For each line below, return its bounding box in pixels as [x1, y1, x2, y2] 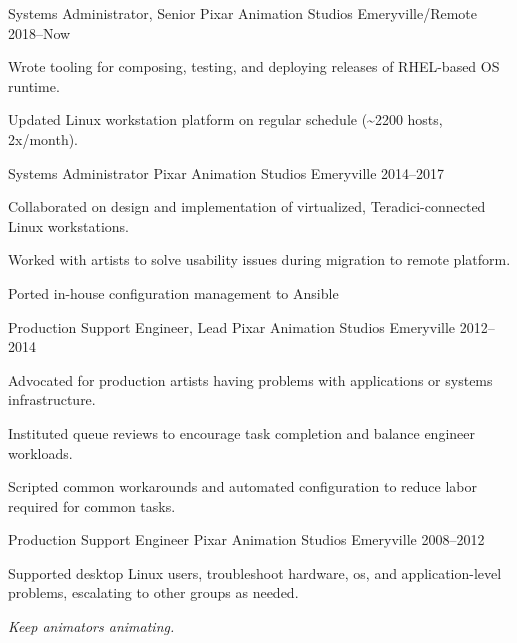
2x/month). [8, 128, 79, 149]
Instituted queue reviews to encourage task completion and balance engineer [8, 422, 475, 443]
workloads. [8, 442, 73, 463]
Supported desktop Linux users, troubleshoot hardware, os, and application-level [8, 562, 502, 583]
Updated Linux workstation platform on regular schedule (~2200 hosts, [8, 109, 443, 130]
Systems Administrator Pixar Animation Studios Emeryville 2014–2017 [8, 162, 445, 183]
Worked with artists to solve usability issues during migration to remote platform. [8, 249, 511, 270]
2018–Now [8, 22, 71, 43]
